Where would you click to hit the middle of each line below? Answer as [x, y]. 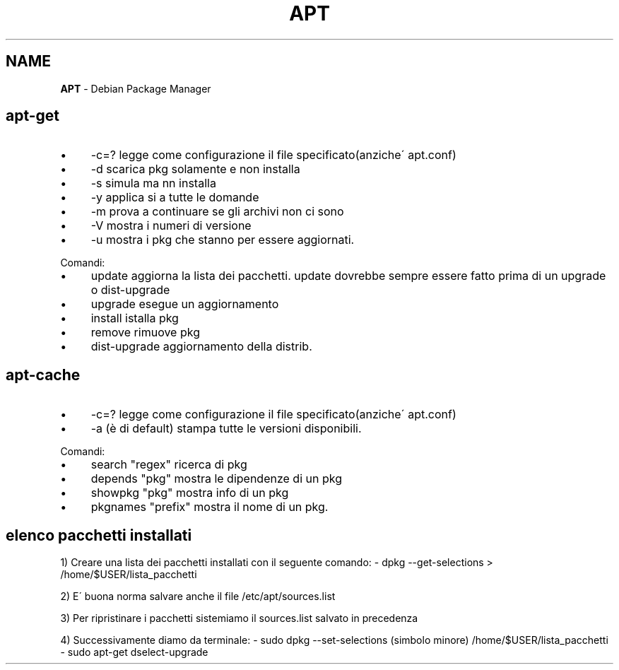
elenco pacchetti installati [99, 535]
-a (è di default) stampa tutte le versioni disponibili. [226, 429]
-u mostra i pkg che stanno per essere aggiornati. [223, 240]
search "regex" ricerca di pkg [169, 465]
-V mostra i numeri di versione [171, 226]
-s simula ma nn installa [153, 183]
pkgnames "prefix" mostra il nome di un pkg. [210, 507]
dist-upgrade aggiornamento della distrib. [201, 347]
